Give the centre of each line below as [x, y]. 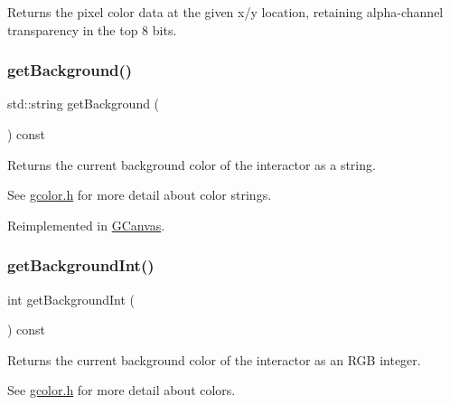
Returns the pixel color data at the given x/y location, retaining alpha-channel [225, 12]
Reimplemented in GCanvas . [86, 225]
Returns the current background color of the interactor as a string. [192, 164]
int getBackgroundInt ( [71, 299]
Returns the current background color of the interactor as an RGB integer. [214, 359]
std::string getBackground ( [84, 104]
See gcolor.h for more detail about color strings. [140, 195]
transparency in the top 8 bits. [92, 29]
